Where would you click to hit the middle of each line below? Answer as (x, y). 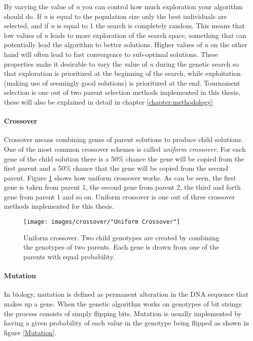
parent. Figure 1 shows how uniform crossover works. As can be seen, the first (120, 177)
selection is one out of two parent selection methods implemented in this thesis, (122, 92)
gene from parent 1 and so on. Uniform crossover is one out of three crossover (119, 196)
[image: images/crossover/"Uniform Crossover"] (102, 222)
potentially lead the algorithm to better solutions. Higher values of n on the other (126, 45)
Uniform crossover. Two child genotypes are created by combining (121, 237)
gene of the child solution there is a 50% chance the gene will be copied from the (124, 158)
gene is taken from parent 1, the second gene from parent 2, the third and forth (122, 187)
